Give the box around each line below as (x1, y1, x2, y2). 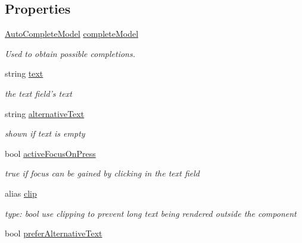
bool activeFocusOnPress (5, 147, 96, 159)
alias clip (5, 187, 37, 199)
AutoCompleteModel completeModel (5, 27, 139, 40)
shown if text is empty (5, 127, 85, 140)
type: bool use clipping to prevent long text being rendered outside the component (5, 207, 297, 219)
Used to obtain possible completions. (5, 47, 136, 59)
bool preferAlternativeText (5, 227, 102, 239)
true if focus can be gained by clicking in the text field (5, 167, 200, 179)
